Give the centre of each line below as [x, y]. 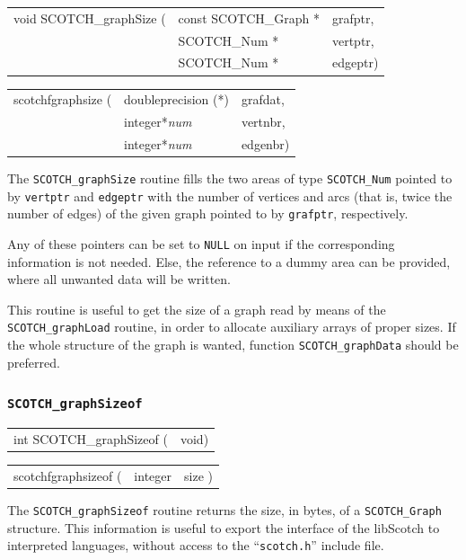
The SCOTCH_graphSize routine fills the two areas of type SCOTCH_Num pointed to [230, 178]
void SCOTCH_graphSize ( [90, 18]
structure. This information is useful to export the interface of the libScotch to [224, 527]
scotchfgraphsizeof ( [68, 475]
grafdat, [263, 99]
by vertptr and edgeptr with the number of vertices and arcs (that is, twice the [230, 196]
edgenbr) [265, 143]
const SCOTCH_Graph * [249, 18]
